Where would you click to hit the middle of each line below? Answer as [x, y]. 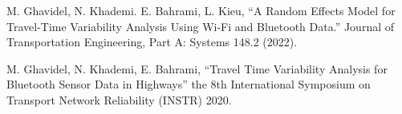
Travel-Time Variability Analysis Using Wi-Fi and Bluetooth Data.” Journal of [200, 26]
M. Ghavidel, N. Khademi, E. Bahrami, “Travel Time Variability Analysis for [197, 68]
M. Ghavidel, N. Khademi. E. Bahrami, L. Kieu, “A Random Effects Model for [201, 10]
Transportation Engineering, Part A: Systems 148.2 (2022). [152, 42]
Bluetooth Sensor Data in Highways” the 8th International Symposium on [189, 84]
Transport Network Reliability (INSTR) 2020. [119, 99]
